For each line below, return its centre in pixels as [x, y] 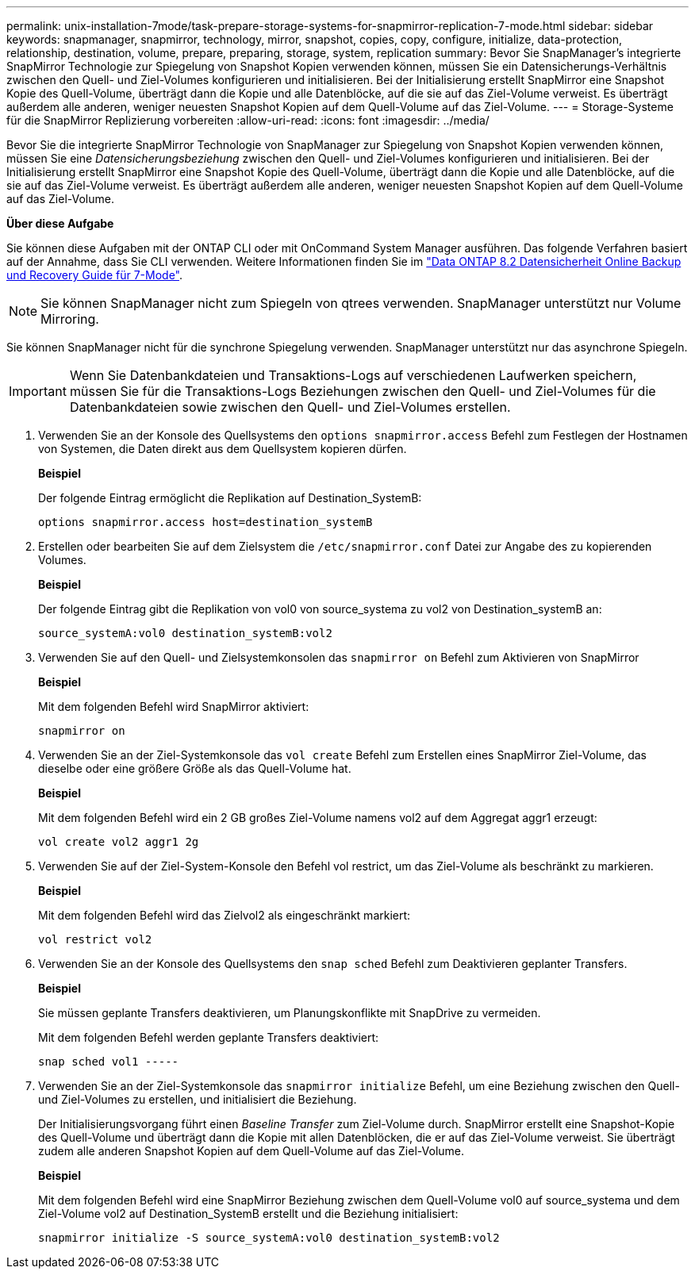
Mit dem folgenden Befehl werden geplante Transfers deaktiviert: [209, 1037]
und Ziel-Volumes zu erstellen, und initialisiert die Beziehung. [198, 1099]
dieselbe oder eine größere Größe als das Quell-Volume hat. [195, 768]
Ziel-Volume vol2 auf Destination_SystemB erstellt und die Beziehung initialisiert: [248, 1214]
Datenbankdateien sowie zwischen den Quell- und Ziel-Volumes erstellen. [290, 407]
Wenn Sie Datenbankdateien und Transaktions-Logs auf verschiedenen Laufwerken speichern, [353, 375]
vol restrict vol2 [95, 939]
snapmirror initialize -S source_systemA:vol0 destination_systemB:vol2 [269, 1238]
